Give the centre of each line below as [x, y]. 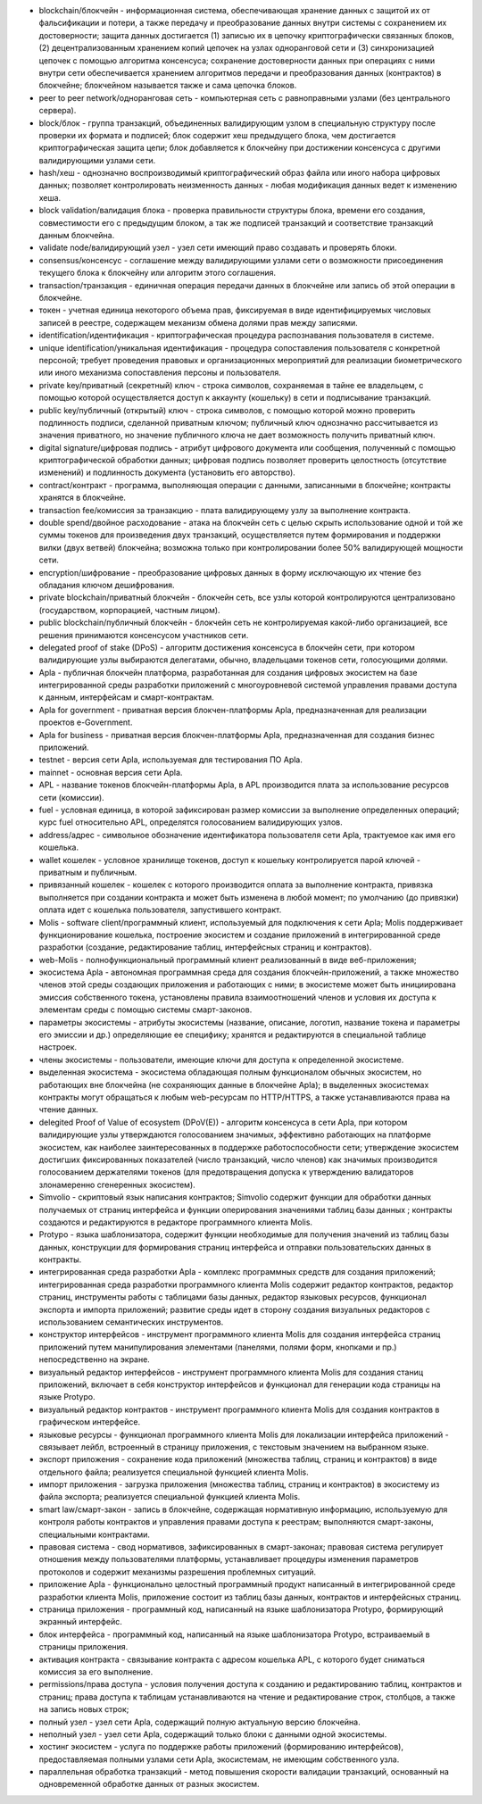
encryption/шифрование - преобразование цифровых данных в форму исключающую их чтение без [230, 572]
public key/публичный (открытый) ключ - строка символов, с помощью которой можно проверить [227, 410]
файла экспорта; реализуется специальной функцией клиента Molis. [170, 1497]
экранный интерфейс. [80, 1622]
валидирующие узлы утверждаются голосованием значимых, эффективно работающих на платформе [235, 1135]
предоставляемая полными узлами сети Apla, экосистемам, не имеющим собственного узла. [219, 1759]
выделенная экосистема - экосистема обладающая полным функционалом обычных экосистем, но [230, 1072]
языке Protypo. [67, 1397]
